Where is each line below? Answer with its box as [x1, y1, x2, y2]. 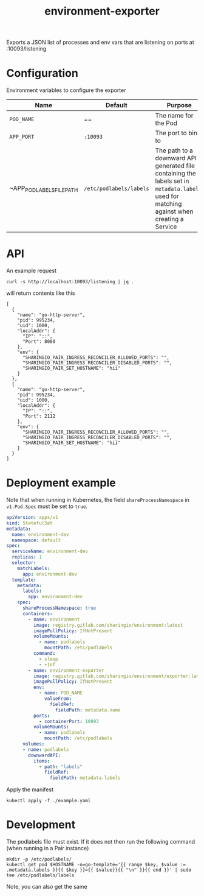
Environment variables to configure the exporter [6, 86, 126, 94]
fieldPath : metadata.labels [49, 775, 121, 781]
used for [155, 192, 179, 200]
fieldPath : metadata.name [55, 707, 121, 713]
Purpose [166, 101, 192, 110]
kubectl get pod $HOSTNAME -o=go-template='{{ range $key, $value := [6, 862, 186, 868]
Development [6, 818, 76, 832]
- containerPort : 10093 [38, 718, 99, 724]
